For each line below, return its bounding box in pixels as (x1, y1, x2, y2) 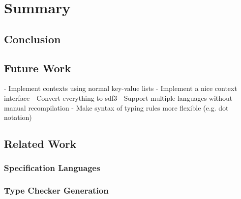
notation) (4, 112, 32, 122)
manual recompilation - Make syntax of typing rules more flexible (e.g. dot (4, 102, 229, 113)
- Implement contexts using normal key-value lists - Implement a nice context (4, 83, 237, 93)
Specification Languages (4, 162, 100, 174)
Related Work (4, 136, 77, 151)
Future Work (4, 60, 71, 75)
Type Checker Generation (4, 184, 109, 197)
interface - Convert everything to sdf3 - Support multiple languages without (4, 92, 233, 103)
